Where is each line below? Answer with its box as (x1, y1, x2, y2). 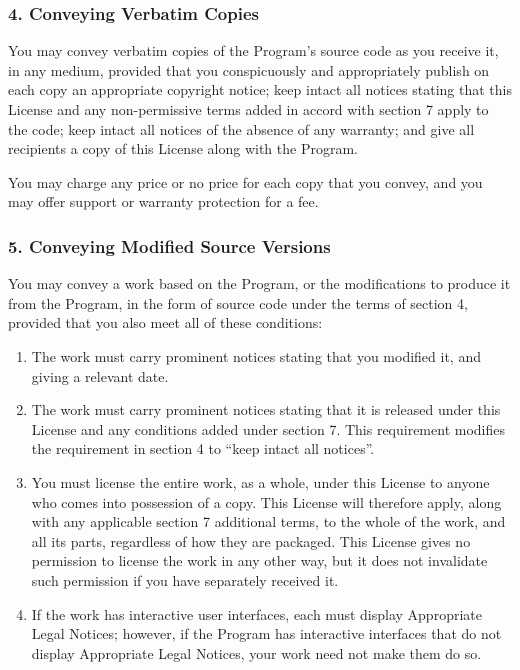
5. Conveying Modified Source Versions (8, 233, 331, 258)
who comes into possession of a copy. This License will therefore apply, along (31, 491, 502, 512)
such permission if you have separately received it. (31, 569, 339, 590)
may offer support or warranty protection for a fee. (8, 191, 319, 212)
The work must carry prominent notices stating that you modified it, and (31, 345, 481, 366)
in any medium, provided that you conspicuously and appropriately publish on (8, 59, 490, 80)
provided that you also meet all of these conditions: (8, 312, 323, 333)
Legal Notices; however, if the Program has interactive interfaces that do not (31, 623, 502, 644)
